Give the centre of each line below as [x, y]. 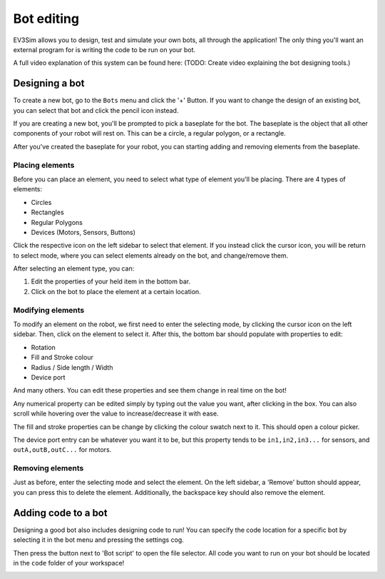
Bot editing [46, 19]
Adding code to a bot [60, 513]
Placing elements [44, 165]
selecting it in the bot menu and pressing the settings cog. [99, 540]
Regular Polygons [57, 222]
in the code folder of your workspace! [69, 563]
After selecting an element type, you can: [74, 268]
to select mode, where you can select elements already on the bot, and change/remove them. [151, 255]
